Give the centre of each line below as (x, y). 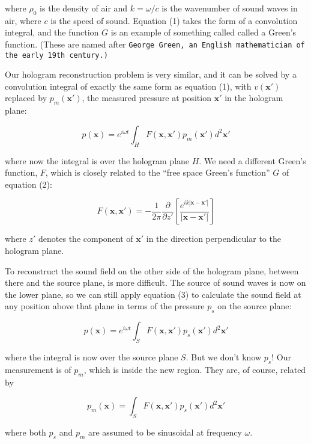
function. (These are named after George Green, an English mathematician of (155, 44)
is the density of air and (84, 8)
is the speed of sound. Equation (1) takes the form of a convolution (174, 20)
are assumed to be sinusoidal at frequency (165, 432)
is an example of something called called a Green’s (204, 32)
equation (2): (29, 184)
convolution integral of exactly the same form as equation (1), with (128, 86)
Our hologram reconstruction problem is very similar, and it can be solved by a (151, 74)
